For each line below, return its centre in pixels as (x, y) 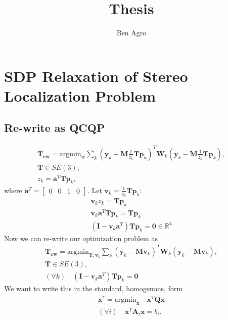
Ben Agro (131, 33)
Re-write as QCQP (55, 128)
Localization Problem (80, 95)
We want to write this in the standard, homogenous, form (94, 288)
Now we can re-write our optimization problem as (81, 238)
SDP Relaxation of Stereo (96, 76)
